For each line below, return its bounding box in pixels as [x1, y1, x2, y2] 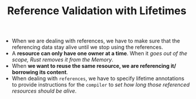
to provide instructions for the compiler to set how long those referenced [11, 81, 190, 88]
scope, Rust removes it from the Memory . [11, 56, 114, 63]
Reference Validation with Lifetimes [7, 4, 187, 18]
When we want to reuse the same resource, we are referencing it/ [11, 62, 176, 70]
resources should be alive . [11, 87, 77, 95]
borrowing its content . [11, 69, 68, 76]
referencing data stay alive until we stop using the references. [11, 44, 163, 51]
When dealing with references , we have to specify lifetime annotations [11, 75, 185, 82]
